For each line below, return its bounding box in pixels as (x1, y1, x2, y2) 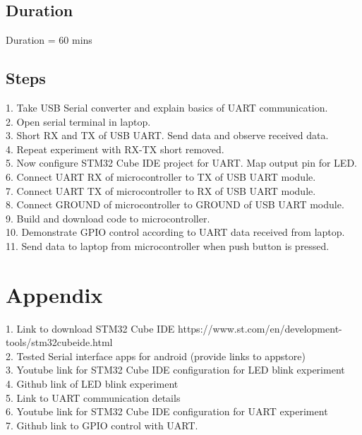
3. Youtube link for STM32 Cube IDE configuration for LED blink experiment (6, 362, 345, 377)
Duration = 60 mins (6, 32, 92, 47)
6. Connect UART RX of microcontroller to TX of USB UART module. (6, 169, 316, 184)
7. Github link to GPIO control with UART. (6, 417, 198, 432)
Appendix (6, 280, 103, 309)
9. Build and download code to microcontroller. (6, 210, 210, 225)
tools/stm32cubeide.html (6, 335, 113, 350)
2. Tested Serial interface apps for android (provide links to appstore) (6, 348, 306, 363)
